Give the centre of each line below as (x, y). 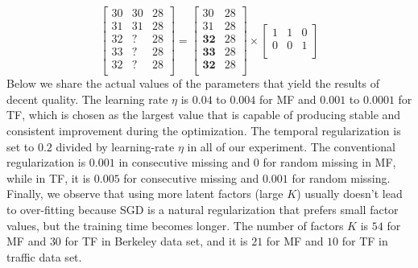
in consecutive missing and (184, 162)
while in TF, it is (49, 177)
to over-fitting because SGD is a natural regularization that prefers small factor (203, 209)
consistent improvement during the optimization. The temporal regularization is (204, 130)
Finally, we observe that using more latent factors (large (145, 194)
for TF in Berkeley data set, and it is (156, 241)
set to (21, 146)
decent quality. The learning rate (87, 99)
